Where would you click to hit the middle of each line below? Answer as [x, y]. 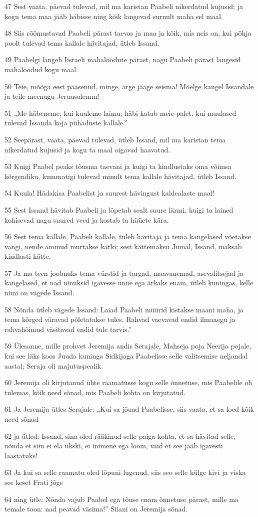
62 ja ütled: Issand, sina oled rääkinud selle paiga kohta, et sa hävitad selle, [120, 436]
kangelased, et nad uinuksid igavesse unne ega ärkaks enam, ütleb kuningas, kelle [129, 283]
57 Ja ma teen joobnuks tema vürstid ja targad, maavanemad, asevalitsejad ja [124, 273]
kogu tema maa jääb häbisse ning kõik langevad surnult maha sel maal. [114, 16]
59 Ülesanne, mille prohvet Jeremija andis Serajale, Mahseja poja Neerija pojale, [128, 346]
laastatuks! [21, 455]
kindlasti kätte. [28, 256]
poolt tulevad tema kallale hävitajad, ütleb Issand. [82, 42]
